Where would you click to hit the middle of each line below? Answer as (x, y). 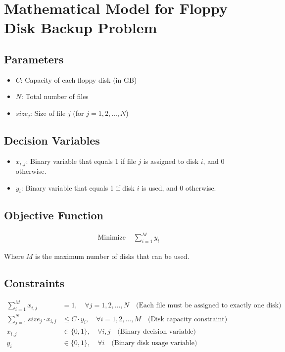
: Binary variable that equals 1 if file (81, 161)
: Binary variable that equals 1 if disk (78, 187)
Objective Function (54, 215)
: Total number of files (55, 96)
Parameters (34, 59)
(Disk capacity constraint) (188, 319)
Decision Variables (52, 140)
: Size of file (48, 113)
